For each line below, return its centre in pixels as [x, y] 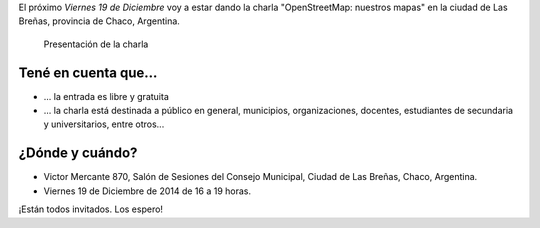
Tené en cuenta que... [88, 72]
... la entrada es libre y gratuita [106, 96]
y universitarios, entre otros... [104, 124]
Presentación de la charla [96, 44]
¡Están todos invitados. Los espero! [91, 209]
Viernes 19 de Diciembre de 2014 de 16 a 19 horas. [147, 191]
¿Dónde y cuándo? [78, 153]
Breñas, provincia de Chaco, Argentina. [99, 21]
